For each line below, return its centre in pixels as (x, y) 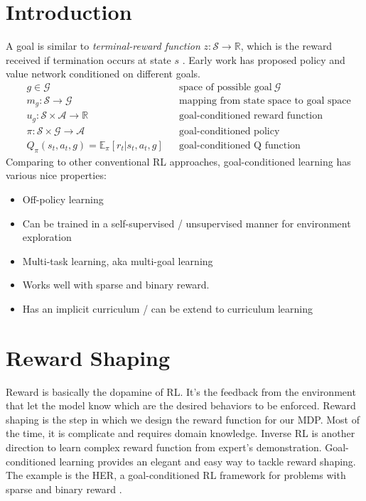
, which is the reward (286, 46)
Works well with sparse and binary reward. (116, 285)
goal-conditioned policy (230, 131)
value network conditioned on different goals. (103, 74)
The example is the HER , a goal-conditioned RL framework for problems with (176, 475)
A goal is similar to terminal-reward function (103, 46)
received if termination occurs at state (88, 59)
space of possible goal (226, 87)
